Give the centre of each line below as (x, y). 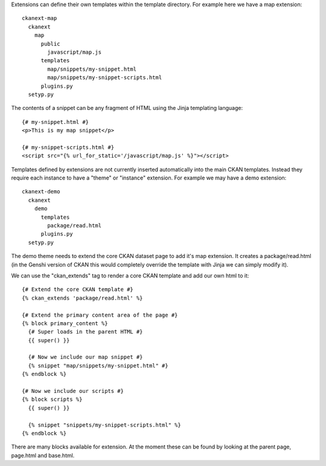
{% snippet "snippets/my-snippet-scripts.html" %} (104, 425)
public (50, 44)
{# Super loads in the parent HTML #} (85, 332)
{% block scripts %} (52, 400)
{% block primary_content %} (65, 323)
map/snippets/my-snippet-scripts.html (105, 78)
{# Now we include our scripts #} (73, 391)
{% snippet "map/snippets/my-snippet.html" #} (98, 365)
